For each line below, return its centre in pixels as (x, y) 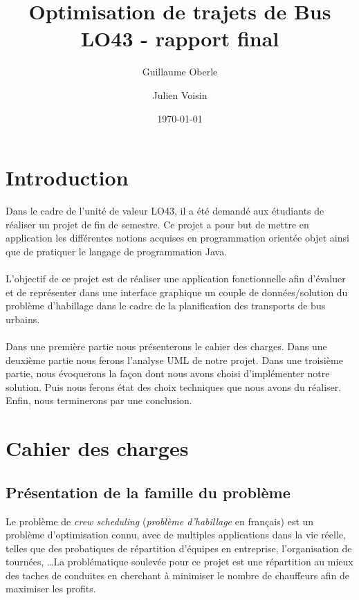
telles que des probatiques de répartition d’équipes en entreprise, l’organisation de (179, 548)
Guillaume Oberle (180, 72)
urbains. (23, 319)
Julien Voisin (180, 94)
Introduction (67, 178)
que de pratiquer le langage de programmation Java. (117, 251)
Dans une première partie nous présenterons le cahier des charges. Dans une (166, 346)
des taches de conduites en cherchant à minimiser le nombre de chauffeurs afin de (178, 575)
